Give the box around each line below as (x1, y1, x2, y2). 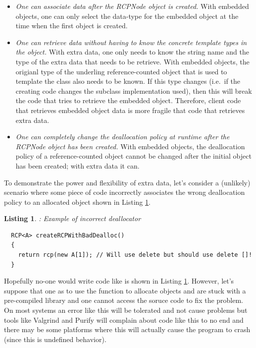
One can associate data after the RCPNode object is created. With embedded (15, 1, 249, 11)
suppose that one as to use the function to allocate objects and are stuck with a (4, 285, 246, 295)
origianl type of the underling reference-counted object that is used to (15, 66, 227, 76)
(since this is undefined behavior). (4, 334, 106, 344)
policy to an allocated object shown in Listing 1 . (4, 196, 151, 207)
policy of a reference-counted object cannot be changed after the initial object (15, 151, 252, 161)
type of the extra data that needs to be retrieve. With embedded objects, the (15, 56, 250, 66)
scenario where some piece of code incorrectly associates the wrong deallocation (4, 187, 245, 197)
